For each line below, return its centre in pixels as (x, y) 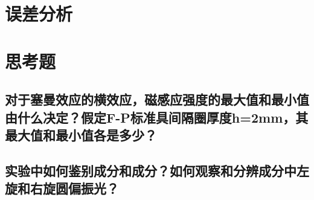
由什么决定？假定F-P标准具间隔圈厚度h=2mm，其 (157, 117)
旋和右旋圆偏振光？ (62, 188)
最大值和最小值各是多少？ (81, 134)
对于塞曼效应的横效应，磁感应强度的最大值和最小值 (157, 99)
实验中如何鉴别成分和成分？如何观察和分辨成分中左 (157, 170)
